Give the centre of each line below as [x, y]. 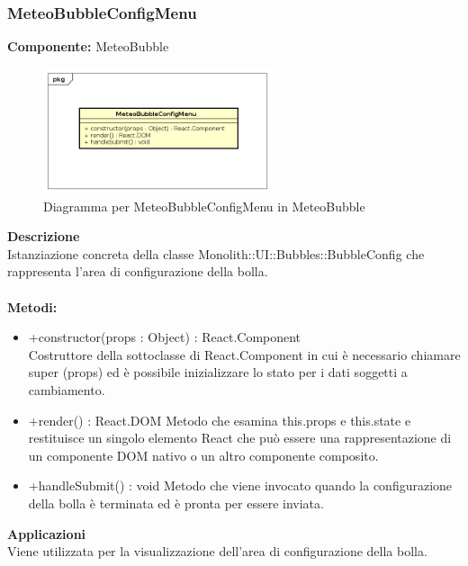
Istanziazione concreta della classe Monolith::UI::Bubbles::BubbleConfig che [216, 253]
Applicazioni [47, 533]
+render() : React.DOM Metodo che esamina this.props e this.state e [220, 420]
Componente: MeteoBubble [88, 46]
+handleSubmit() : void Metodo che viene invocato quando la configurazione [240, 485]
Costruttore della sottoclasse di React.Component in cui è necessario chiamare [244, 354]
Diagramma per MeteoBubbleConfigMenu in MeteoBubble [204, 206]
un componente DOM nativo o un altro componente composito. [203, 455]
